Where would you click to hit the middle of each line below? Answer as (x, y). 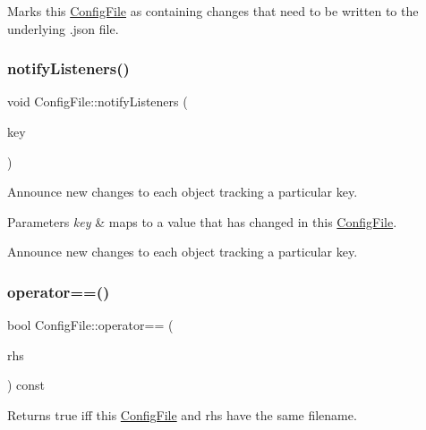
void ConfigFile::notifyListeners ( (98, 101)
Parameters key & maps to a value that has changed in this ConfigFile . (202, 221)
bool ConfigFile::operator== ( (90, 325)
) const (26, 385)
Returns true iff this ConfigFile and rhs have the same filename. (182, 414)
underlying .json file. (63, 28)
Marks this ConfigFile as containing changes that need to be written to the (213, 11)
